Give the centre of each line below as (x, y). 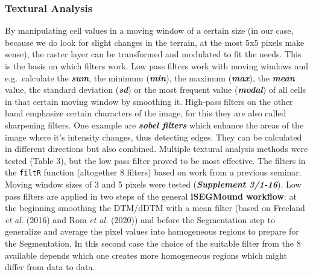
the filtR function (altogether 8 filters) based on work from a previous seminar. (153, 172)
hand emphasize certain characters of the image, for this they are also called (146, 113)
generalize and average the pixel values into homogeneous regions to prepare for (152, 231)
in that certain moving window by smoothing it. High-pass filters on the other (149, 101)
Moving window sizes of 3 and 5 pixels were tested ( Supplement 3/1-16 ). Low (153, 184)
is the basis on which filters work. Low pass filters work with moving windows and (156, 66)
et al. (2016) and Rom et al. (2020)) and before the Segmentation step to (140, 219)
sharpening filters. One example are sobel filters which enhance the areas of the (154, 125)
